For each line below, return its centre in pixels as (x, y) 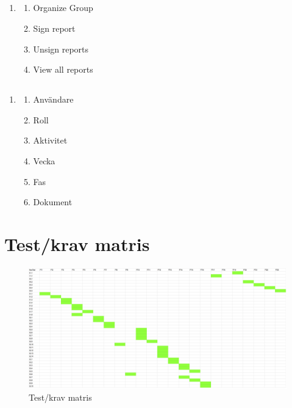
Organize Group (63, 8)
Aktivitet (50, 140)
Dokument (53, 202)
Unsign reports (61, 49)
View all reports (63, 69)
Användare (53, 99)
